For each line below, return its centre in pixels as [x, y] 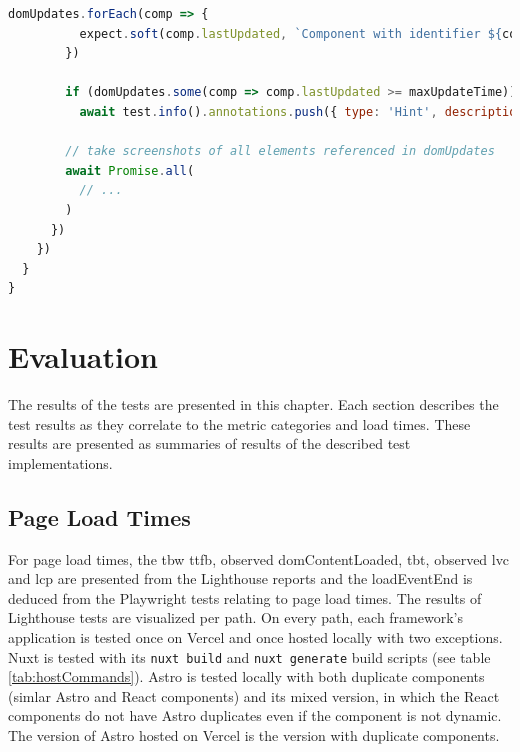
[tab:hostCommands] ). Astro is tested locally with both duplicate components [246, 676]
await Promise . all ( [130, 170]
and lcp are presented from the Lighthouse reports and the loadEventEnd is [240, 578]
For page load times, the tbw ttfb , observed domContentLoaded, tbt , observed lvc [258, 558]
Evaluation [83, 356]
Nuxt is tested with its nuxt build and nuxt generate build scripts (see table [249, 656]
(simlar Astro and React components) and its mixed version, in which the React [254, 695]
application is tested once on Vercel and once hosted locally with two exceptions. [255, 636]
